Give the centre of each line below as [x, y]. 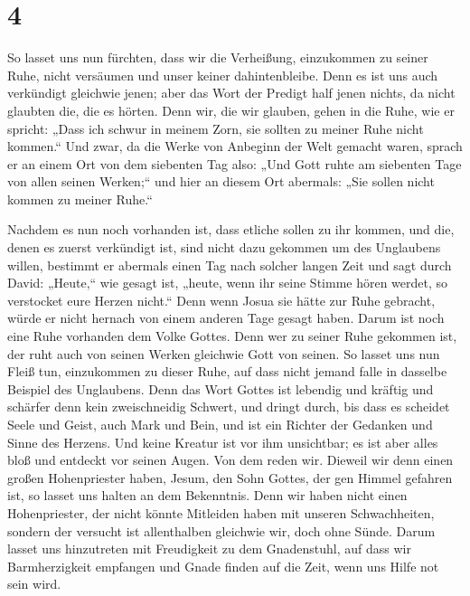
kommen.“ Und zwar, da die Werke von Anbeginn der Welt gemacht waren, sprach [235, 146]
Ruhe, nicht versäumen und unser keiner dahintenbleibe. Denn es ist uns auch [223, 75]
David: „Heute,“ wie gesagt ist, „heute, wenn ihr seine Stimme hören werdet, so [228, 283]
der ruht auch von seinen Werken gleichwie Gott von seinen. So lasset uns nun [224, 353]
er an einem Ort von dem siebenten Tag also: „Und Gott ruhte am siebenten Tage [235, 163]
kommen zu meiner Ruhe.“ [80, 199]
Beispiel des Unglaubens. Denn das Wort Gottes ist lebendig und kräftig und [221, 388]
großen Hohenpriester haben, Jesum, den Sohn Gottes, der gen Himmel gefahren [230, 477]
